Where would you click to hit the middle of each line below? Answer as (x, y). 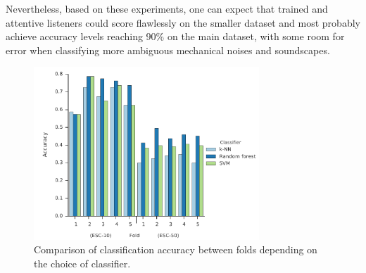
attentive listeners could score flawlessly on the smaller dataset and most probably (183, 22)
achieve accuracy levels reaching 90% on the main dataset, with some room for (175, 36)
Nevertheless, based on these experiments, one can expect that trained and (167, 8)
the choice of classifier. (82, 263)
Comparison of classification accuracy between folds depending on (176, 249)
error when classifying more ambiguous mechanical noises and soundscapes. (168, 50)
